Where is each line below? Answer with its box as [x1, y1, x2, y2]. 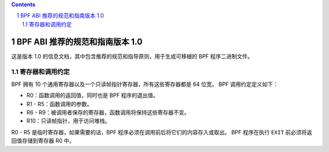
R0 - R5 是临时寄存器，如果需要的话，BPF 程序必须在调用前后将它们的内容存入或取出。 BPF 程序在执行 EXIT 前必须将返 [11, 128, 313, 136]
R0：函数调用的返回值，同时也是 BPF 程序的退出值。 [26, 92, 159, 99]
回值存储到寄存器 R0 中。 [11, 137, 75, 145]
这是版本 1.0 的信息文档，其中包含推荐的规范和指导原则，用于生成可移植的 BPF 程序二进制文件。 [11, 52, 253, 60]
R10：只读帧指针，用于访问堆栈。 [26, 117, 111, 125]
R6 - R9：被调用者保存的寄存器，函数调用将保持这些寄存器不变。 [26, 109, 190, 116]
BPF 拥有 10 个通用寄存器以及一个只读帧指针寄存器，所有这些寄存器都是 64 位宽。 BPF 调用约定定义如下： [11, 80, 278, 88]
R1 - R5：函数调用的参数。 [26, 100, 93, 107]
